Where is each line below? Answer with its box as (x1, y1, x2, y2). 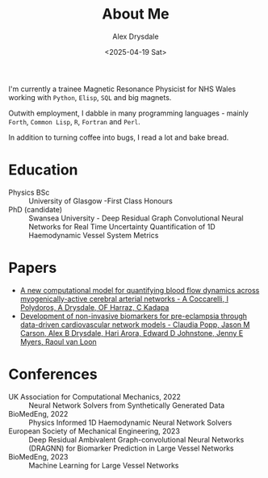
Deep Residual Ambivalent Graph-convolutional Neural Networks (28, 434, 245, 444)
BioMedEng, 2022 (8, 409, 69, 418)
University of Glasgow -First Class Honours (28, 195, 174, 206)
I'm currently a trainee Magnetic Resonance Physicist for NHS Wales (8, 84, 237, 94)
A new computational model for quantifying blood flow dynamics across (19, 285, 260, 295)
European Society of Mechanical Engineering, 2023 (8, 426, 180, 436)
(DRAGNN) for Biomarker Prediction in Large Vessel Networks (28, 443, 234, 453)
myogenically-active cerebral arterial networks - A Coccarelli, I (19, 294, 228, 304)
